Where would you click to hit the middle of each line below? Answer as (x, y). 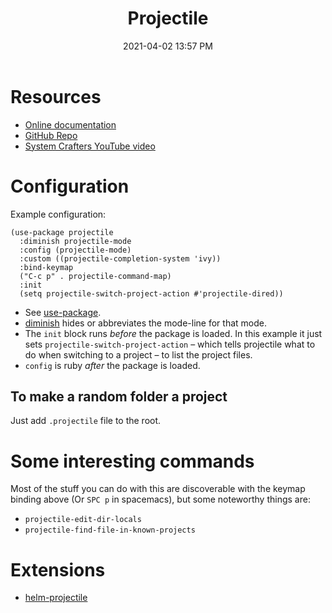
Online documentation (70, 124)
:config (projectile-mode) (75, 250)
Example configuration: (58, 214)
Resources (56, 96)
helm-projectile (56, 598)
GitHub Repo (51, 135)
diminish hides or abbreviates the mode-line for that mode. (145, 323)
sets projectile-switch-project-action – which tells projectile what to (170, 344)
